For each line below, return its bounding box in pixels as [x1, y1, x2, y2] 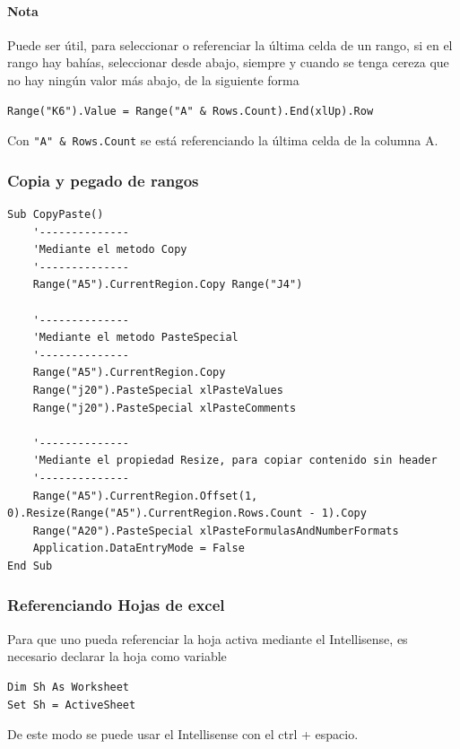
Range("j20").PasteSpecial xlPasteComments [32, 401, 297, 414]
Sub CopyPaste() [7, 208, 104, 222]
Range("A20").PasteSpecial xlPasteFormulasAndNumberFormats [32, 524, 399, 537]
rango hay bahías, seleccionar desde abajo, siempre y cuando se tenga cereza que [7, 53, 449, 72]
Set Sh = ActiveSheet [7, 698, 136, 711]
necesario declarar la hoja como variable [7, 647, 227, 666]
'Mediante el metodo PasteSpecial [32, 331, 239, 344]
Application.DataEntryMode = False [32, 542, 245, 555]
